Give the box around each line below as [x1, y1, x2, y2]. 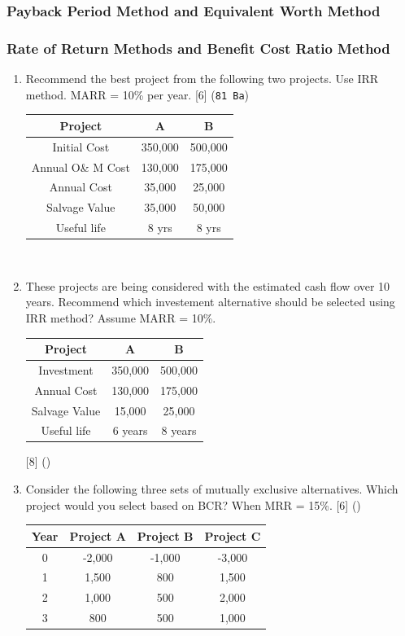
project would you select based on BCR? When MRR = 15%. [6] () [25, 496, 361, 513]
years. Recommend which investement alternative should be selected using [25, 293, 395, 310]
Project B [137, 527, 194, 544]
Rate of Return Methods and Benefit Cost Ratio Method [7, 37, 390, 58]
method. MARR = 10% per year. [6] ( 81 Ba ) [25, 86, 250, 103]
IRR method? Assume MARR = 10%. [25, 309, 216, 326]
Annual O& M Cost [31, 158, 130, 175]
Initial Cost [52, 138, 110, 155]
